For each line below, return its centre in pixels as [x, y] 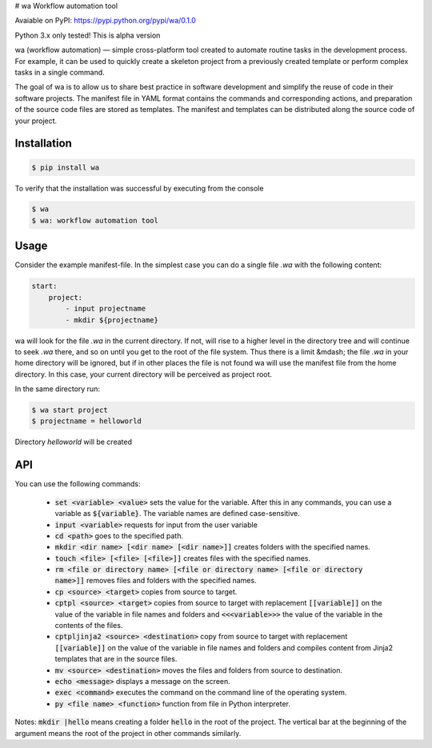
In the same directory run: [57, 389]
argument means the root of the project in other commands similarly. [128, 733]
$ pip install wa [66, 167]
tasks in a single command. [60, 72]
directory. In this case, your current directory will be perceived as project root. [143, 374]
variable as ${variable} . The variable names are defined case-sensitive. [177, 514]
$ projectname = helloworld [86, 421]
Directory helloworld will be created [73, 442]
